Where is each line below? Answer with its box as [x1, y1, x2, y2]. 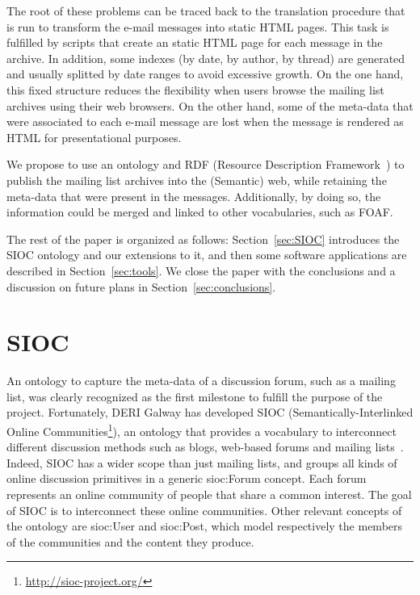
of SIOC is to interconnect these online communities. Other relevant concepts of [6, 501, 402, 518]
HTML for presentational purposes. [6, 128, 182, 145]
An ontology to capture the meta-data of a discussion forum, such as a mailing [6, 372, 396, 389]
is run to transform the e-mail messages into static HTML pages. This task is [6, 18, 389, 35]
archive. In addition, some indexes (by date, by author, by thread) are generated [6, 49, 405, 66]
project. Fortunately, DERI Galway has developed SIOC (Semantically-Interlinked [6, 404, 414, 421]
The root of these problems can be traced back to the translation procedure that [6, 2, 405, 19]
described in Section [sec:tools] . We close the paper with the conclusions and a [6, 262, 396, 279]
